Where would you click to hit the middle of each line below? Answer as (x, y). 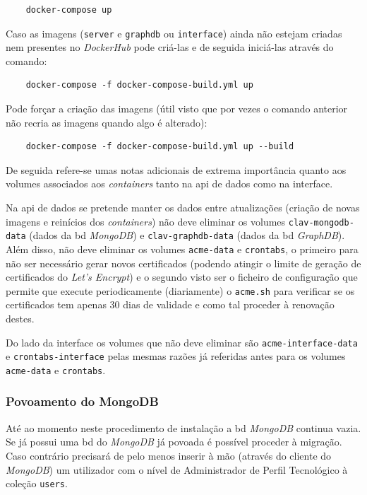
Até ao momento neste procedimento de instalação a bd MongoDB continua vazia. (183, 427)
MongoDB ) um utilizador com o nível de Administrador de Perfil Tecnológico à (177, 469)
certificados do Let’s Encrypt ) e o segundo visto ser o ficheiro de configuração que (182, 277)
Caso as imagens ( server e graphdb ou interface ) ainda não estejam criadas (174, 33)
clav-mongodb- (321, 222)
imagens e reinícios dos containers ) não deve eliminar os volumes (146, 221)
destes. (20, 318)
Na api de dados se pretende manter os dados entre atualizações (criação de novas (183, 207)
